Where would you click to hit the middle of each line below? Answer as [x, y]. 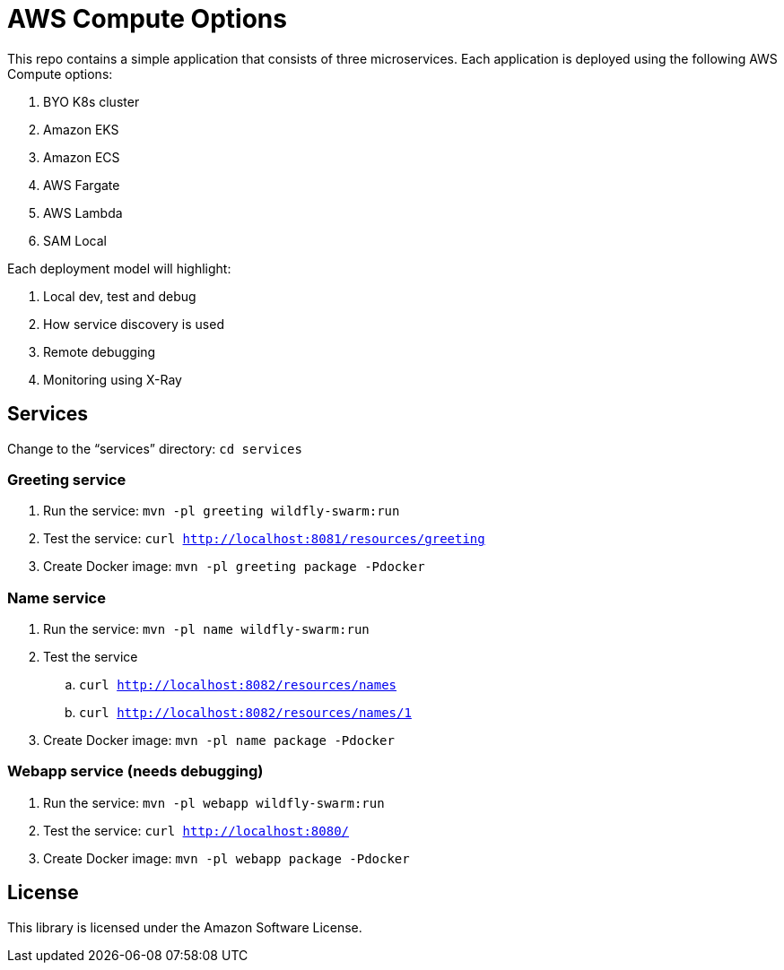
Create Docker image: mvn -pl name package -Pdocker [219, 740]
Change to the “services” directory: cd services [155, 448]
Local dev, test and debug [120, 296]
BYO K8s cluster [91, 101]
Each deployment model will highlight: [119, 268]
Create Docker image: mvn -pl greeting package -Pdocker [234, 567]
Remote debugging [100, 351]
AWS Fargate [82, 185]
